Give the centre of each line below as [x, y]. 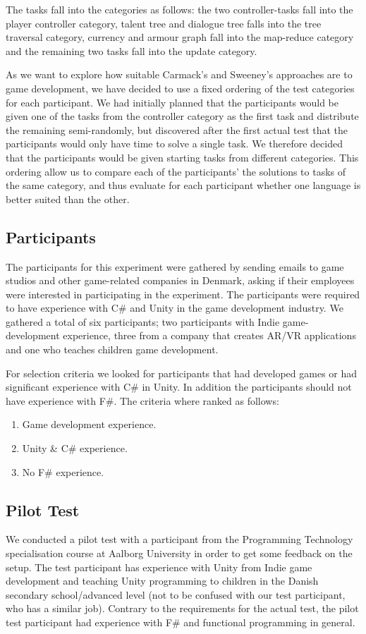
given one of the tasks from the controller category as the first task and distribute [182, 116]
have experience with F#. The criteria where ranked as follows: [142, 400]
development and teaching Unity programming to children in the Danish [162, 581]
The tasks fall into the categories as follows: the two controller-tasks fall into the [179, 9]
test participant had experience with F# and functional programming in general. [181, 622]
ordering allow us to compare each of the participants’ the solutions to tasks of [176, 171]
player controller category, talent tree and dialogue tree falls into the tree [164, 23]
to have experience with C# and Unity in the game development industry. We [175, 308]
